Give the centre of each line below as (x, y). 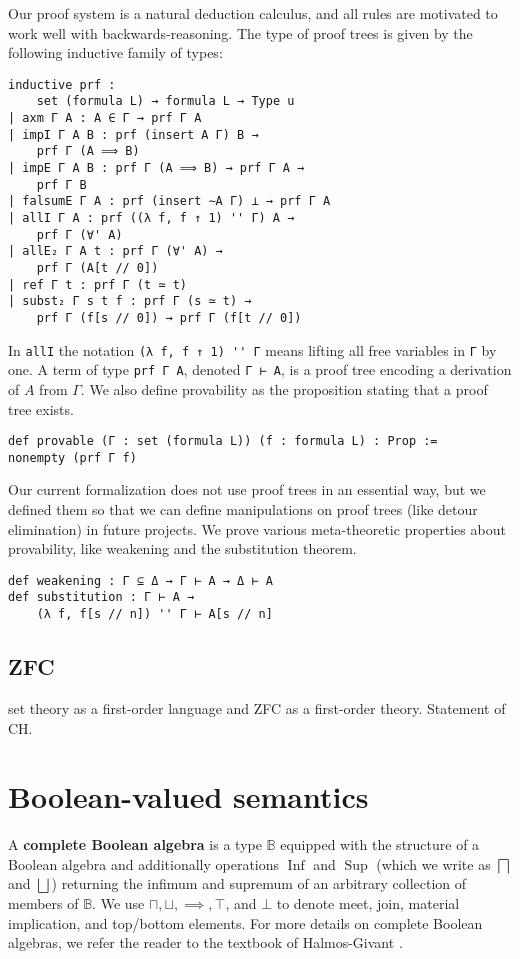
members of (43, 903)
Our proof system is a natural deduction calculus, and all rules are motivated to (253, 13)
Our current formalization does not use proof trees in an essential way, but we (247, 489)
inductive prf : (62, 84)
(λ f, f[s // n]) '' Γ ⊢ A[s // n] (154, 614)
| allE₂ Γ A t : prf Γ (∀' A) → (115, 251)
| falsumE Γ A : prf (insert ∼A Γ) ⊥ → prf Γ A (169, 201)
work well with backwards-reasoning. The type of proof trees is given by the (240, 32)
